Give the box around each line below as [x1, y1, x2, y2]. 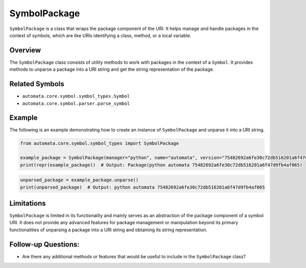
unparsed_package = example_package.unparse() [20, 177, 139, 183]
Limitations [9, 199, 46, 207]
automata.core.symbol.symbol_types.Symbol [22, 93, 130, 99]
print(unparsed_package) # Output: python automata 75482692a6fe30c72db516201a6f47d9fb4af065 [20, 184, 265, 190]
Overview [9, 46, 41, 55]
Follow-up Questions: [9, 240, 80, 249]
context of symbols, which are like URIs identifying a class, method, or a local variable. [9, 32, 191, 38]
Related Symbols [9, 79, 65, 89]
